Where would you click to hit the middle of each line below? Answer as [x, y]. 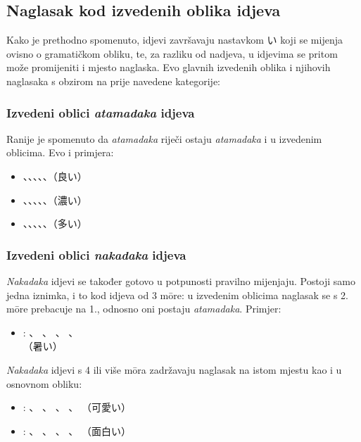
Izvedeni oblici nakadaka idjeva [96, 254]
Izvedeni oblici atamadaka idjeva [101, 112]
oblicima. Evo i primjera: [60, 152]
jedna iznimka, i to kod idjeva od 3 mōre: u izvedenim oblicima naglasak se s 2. [177, 295]
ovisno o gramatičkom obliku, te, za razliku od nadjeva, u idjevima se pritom [172, 53]
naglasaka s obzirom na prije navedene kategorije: [113, 81]
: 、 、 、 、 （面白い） [77, 430]
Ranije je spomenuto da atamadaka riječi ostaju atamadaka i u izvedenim [164, 138]
